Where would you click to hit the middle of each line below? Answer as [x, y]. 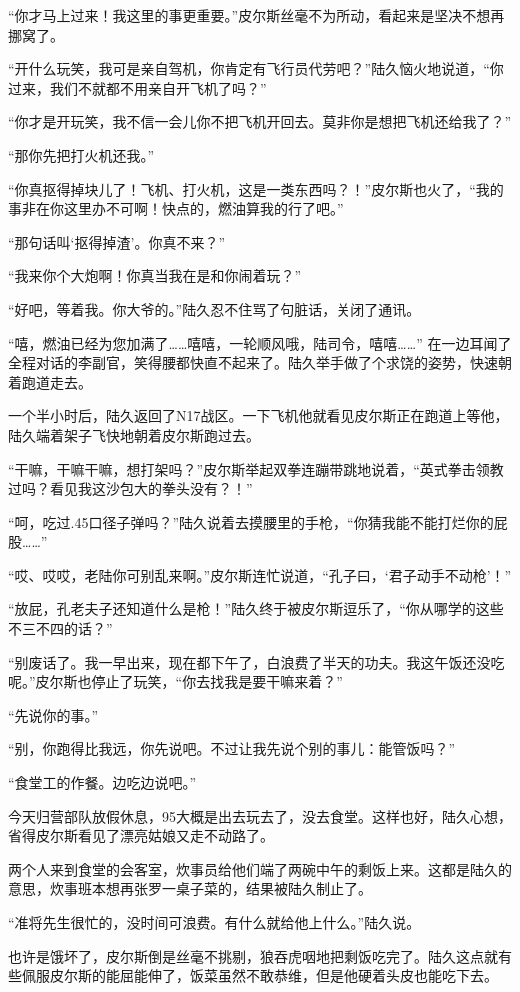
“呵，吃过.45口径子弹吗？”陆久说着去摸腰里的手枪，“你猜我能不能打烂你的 [251, 521]
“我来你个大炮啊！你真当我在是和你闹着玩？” [155, 275]
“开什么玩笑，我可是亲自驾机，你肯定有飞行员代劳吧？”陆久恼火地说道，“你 [256, 68]
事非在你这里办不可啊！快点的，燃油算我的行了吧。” [176, 208]
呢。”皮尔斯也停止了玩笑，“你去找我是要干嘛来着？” [175, 681]
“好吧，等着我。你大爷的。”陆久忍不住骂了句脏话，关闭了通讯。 [214, 308]
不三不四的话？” [60, 628]
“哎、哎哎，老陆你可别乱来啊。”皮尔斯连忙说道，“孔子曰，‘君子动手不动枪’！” [260, 574]
